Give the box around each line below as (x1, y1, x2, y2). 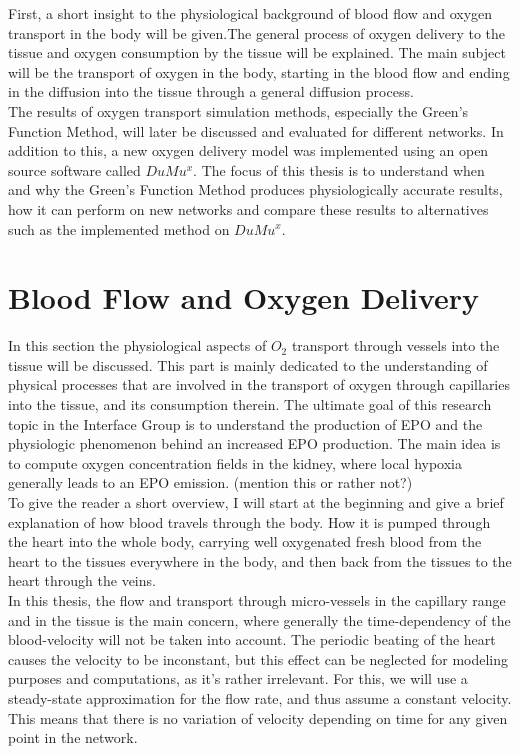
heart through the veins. (8, 570, 156, 591)
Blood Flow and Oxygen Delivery (8, 277, 480, 318)
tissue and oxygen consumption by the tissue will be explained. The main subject (8, 42, 506, 63)
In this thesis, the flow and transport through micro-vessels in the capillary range (8, 589, 506, 610)
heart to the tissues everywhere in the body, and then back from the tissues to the (8, 550, 512, 571)
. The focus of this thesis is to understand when (193, 159, 485, 180)
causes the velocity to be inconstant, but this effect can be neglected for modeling (8, 648, 509, 669)
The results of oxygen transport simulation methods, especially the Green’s (8, 100, 469, 121)
